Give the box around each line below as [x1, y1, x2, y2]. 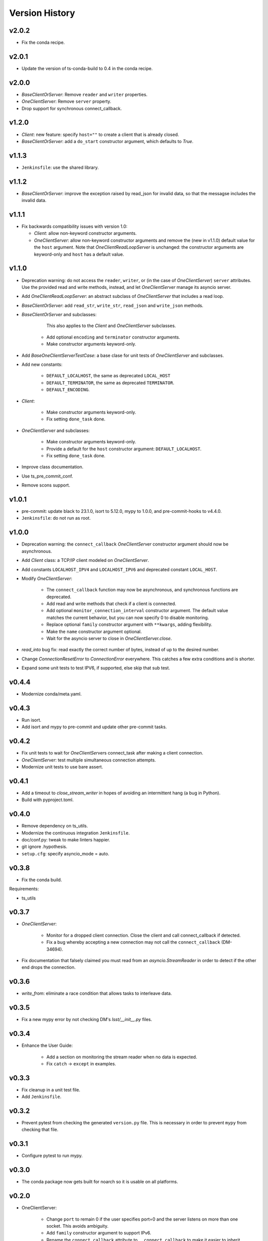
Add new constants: [21, 361, 63, 367]
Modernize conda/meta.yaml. [21, 691, 82, 697]
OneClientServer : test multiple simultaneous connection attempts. [21, 757, 156, 763]
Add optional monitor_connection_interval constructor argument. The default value [46, 608, 228, 614]
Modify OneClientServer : [21, 575, 72, 581]
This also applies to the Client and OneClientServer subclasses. [46, 323, 176, 329]
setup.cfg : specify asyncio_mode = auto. [21, 850, 109, 856]
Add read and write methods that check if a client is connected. [46, 601, 176, 607]
